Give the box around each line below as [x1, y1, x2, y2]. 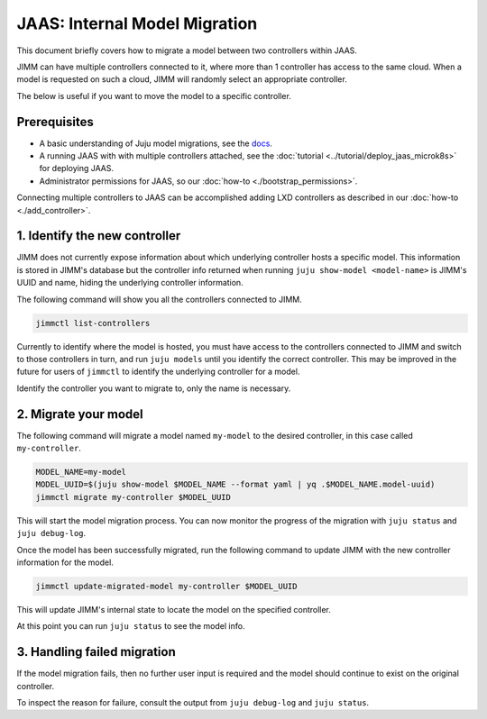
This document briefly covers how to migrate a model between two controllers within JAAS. [16, 45, 358, 56]
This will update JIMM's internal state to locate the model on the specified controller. [16, 604, 331, 614]
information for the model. [16, 557, 115, 568]
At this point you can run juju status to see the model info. [16, 621, 245, 632]
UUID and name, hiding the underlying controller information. [16, 278, 243, 288]
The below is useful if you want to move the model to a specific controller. [16, 90, 292, 101]
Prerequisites [16, 114, 94, 130]
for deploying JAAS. [39, 163, 115, 174]
